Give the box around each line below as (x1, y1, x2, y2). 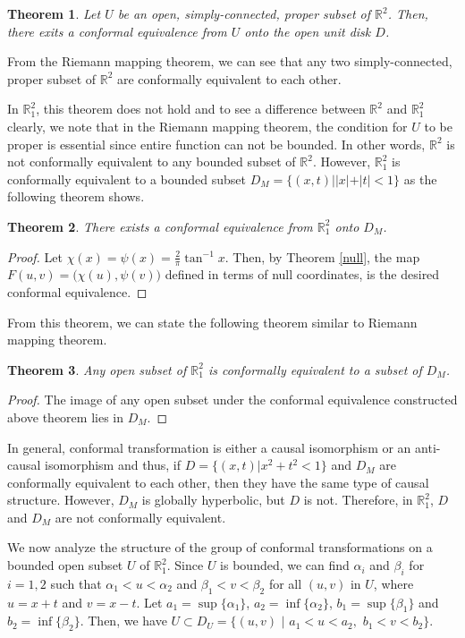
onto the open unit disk (244, 21, 371, 40)
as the (403, 169, 437, 188)
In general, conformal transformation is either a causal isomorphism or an (7, 438, 411, 456)
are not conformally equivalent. (55, 507, 226, 526)
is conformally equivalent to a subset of (207, 360, 422, 379)
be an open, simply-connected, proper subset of (117, 4, 371, 22)
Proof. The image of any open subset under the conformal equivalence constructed (7, 390, 458, 409)
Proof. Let (7, 247, 63, 266)
